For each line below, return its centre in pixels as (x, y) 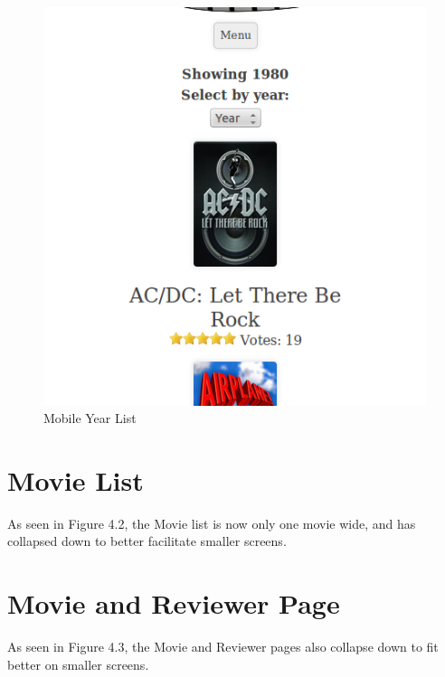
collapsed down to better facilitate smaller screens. (147, 541)
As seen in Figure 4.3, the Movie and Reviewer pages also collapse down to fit (223, 647)
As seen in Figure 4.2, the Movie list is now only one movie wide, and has (212, 523)
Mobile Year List (90, 418)
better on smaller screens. (78, 664)
